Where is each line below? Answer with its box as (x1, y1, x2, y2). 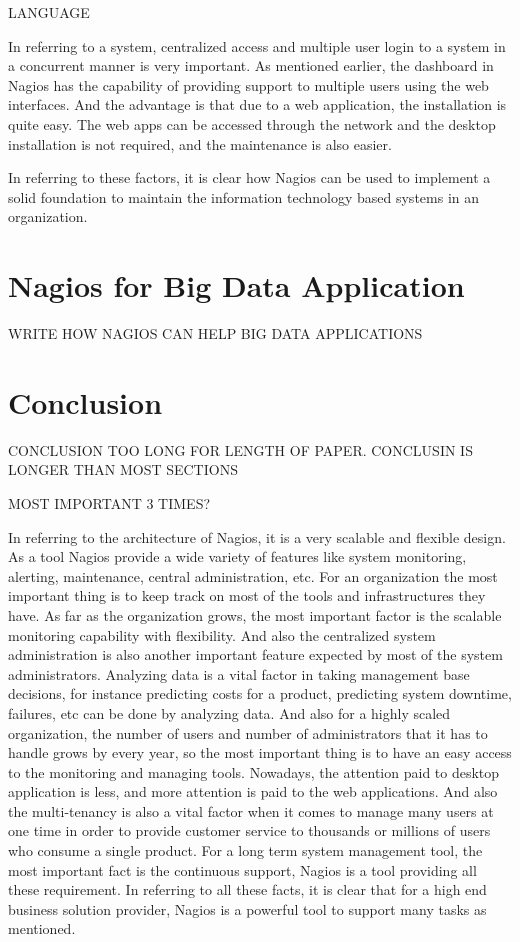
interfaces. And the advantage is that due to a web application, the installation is (8, 94, 507, 115)
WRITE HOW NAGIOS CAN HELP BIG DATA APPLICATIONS (8, 323, 423, 344)
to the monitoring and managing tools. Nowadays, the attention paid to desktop (8, 761, 500, 782)
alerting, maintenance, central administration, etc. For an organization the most (8, 565, 498, 586)
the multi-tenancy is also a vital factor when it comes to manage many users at (8, 800, 494, 821)
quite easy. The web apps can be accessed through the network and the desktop (8, 113, 496, 134)
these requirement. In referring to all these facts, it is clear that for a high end (8, 879, 487, 900)
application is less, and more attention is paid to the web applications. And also (8, 781, 498, 802)
